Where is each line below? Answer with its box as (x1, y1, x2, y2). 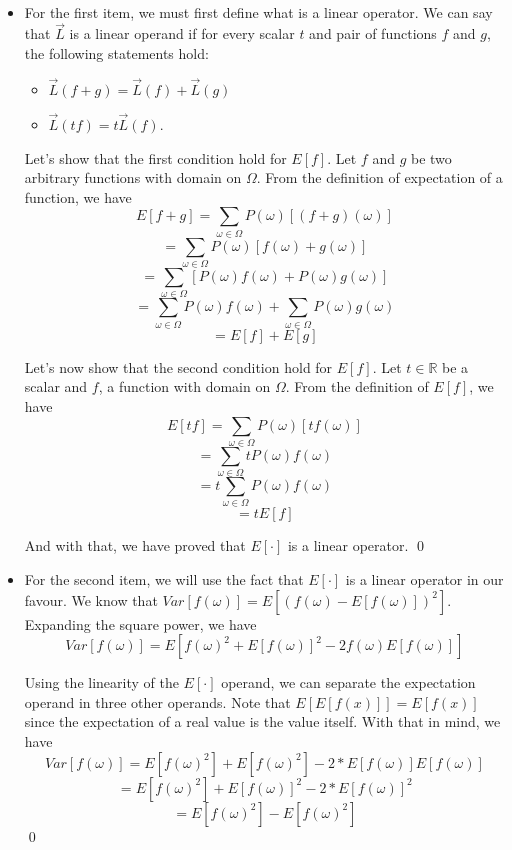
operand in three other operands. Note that (24, 691, 291, 712)
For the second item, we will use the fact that (24, 569, 304, 590)
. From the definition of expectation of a (256, 167, 503, 188)
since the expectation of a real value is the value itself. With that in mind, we (24, 711, 501, 732)
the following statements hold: (24, 43, 209, 63)
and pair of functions (309, 23, 437, 44)
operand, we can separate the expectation (221, 672, 476, 693)
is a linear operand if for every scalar (69, 23, 295, 44)
